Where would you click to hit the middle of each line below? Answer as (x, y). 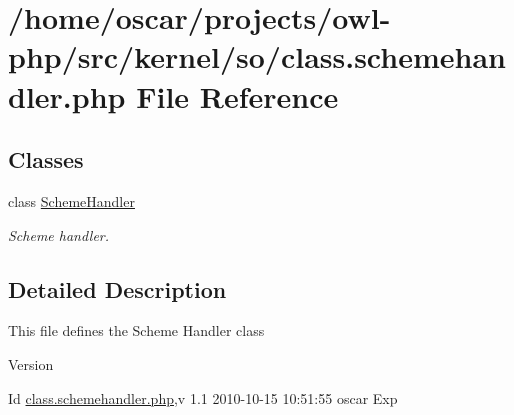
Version (31, 363)
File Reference (237, 95)
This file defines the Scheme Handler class (136, 330)
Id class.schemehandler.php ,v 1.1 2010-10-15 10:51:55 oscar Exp (203, 397)
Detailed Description (117, 288)
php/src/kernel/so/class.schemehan (257, 56)
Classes (46, 159)
